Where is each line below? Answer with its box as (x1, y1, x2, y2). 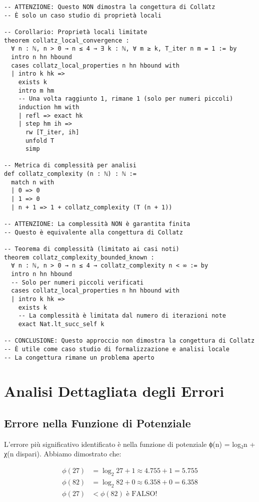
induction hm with (18, 103, 79, 111)
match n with (11, 178, 54, 186)
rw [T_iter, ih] (25, 128, 79, 136)
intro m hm (18, 87, 54, 94)
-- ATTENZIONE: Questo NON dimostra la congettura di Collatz (4, 4, 215, 11)
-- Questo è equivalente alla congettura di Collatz (4, 228, 183, 236)
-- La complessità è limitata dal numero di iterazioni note (18, 312, 226, 320)
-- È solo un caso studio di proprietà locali (4, 12, 161, 19)
